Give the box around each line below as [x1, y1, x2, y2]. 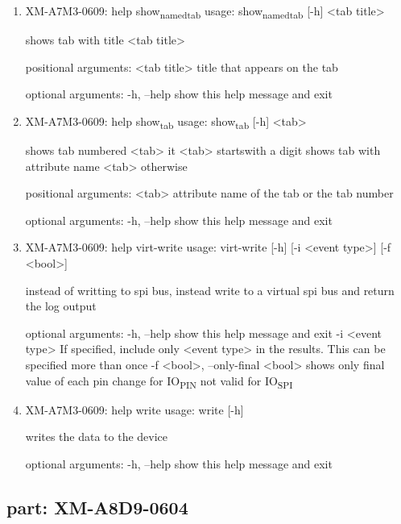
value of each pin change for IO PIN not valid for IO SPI [25, 372, 293, 391]
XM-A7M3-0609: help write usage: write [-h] [25, 401, 244, 418]
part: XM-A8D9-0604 [6, 494, 188, 519]
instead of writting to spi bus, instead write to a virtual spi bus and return [25, 281, 395, 298]
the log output [25, 297, 97, 314]
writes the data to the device [25, 428, 168, 445]
